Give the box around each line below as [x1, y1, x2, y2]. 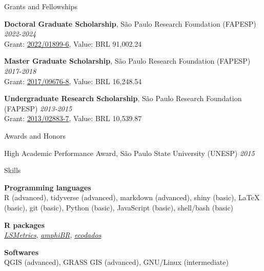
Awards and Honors [4, 130, 66, 141]
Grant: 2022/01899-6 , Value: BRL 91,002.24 [4, 38, 142, 49]
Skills [4, 165, 21, 176]
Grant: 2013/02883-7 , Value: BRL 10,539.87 [4, 113, 142, 124]
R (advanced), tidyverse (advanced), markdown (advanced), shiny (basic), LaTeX [4, 192, 260, 203]
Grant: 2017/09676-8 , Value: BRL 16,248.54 [4, 75, 142, 86]
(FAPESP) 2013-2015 [4, 103, 72, 113]
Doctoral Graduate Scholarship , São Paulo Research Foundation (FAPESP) [4, 18, 256, 29]
